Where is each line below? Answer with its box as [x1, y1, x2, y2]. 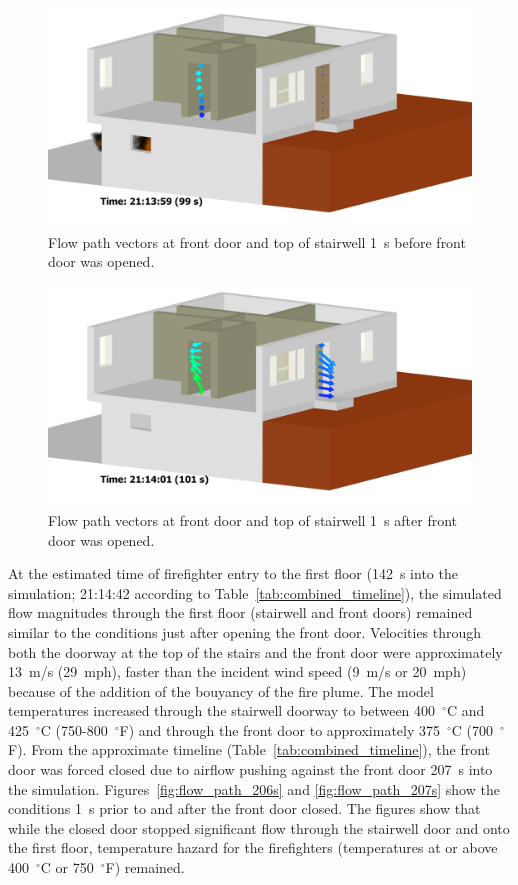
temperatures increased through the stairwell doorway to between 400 [8, 700, 436, 721]
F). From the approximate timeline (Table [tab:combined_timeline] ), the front [8, 739, 490, 760]
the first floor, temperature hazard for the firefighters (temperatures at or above [8, 837, 498, 858]
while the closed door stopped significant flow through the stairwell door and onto [8, 817, 510, 838]
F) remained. [105, 857, 185, 878]
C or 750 [40, 857, 94, 878]
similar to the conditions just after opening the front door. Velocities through [8, 621, 482, 642]
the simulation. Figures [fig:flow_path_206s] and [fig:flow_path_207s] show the [8, 778, 500, 799]
